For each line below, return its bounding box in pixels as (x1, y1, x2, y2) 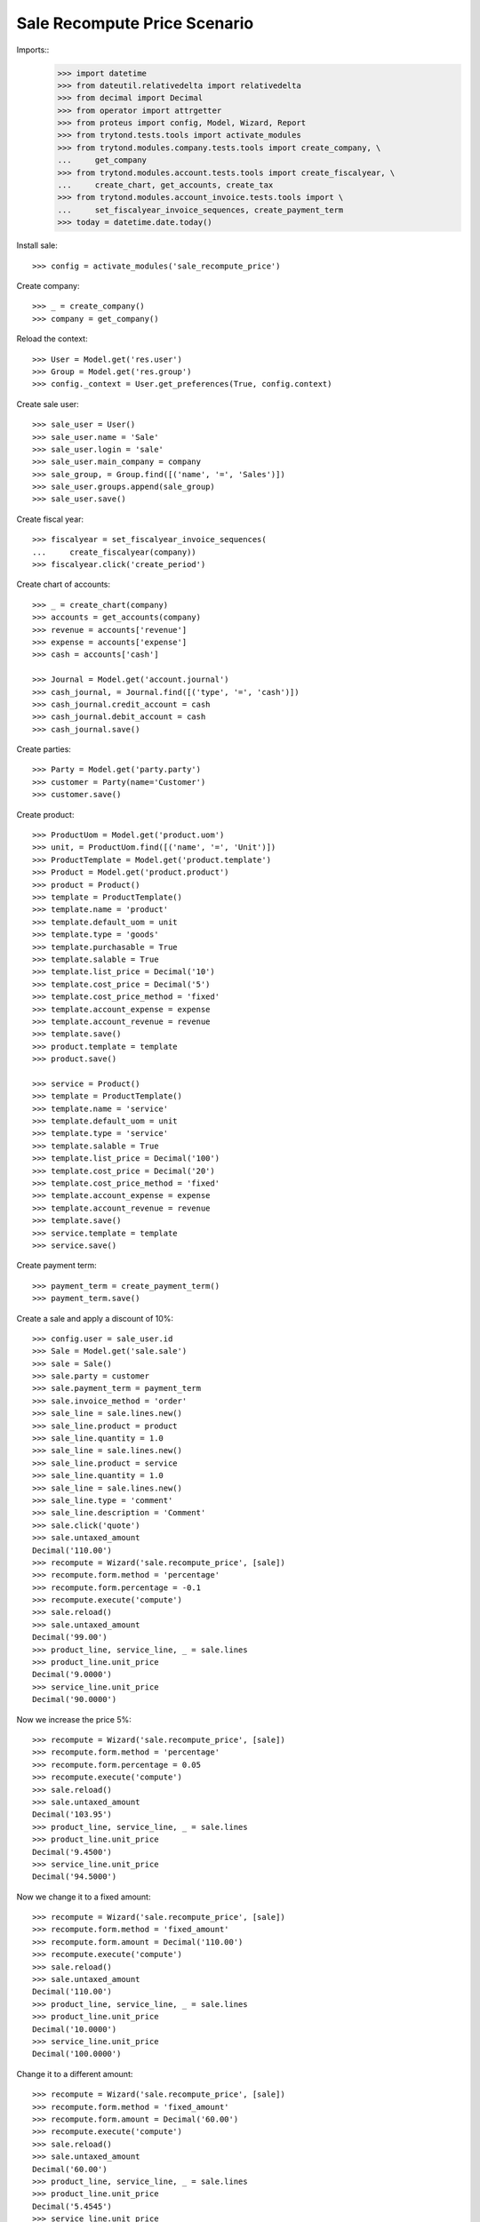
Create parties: (16, 744, 71, 755)
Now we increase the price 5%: (16, 1714, 132, 1724)
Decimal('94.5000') (32, 1872, 117, 1882)
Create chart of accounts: (16, 579, 111, 590)
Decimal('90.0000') (32, 1694, 117, 1705)
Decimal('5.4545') (32, 2201, 113, 2211)
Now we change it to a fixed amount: (16, 1891, 151, 1902)
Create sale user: (16, 398, 79, 409)
